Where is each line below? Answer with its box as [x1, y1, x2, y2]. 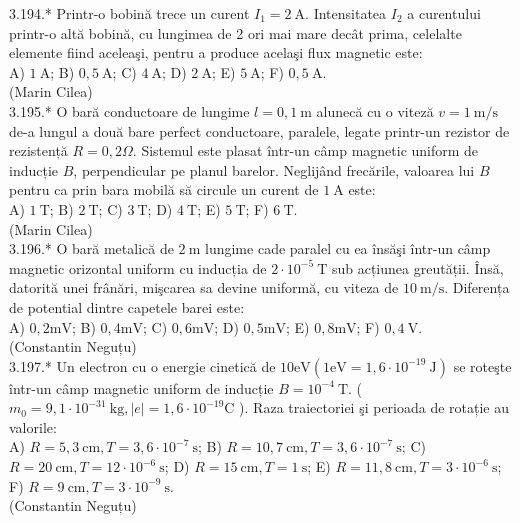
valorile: [9, 416, 57, 437]
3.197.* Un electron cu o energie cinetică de [9, 355, 276, 376]
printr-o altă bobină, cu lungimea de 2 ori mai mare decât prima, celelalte [9, 22, 462, 43]
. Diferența [444, 277, 510, 298]
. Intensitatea [305, 3, 387, 23]
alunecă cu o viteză [316, 100, 434, 121]
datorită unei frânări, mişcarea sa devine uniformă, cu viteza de [9, 277, 399, 298]
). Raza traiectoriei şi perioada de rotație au [239, 397, 510, 418]
